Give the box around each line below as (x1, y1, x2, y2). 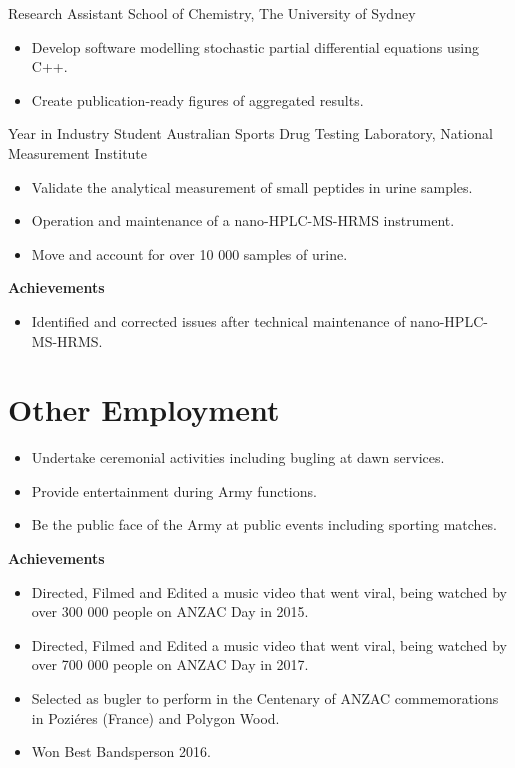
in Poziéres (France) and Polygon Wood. (31, 707, 280, 728)
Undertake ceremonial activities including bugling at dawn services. (31, 447, 445, 468)
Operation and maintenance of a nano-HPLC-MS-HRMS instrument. (31, 210, 455, 231)
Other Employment (8, 389, 280, 430)
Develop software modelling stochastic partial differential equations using (31, 36, 479, 57)
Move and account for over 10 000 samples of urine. (31, 243, 348, 264)
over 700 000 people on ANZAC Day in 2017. (31, 654, 309, 675)
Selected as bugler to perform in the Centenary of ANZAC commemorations (31, 688, 499, 708)
